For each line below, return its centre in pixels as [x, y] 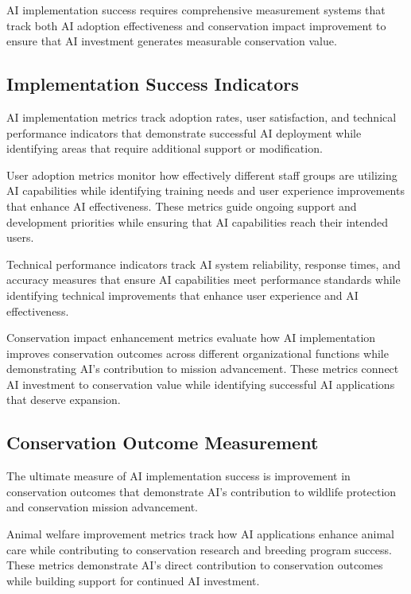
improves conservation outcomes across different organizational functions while [198, 353]
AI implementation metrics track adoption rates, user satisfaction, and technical [202, 116]
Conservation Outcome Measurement [163, 443]
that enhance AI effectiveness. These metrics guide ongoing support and [182, 206]
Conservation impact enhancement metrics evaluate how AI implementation [191, 338]
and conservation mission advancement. [102, 507]
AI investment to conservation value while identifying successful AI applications [201, 384]
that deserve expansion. [64, 400]
